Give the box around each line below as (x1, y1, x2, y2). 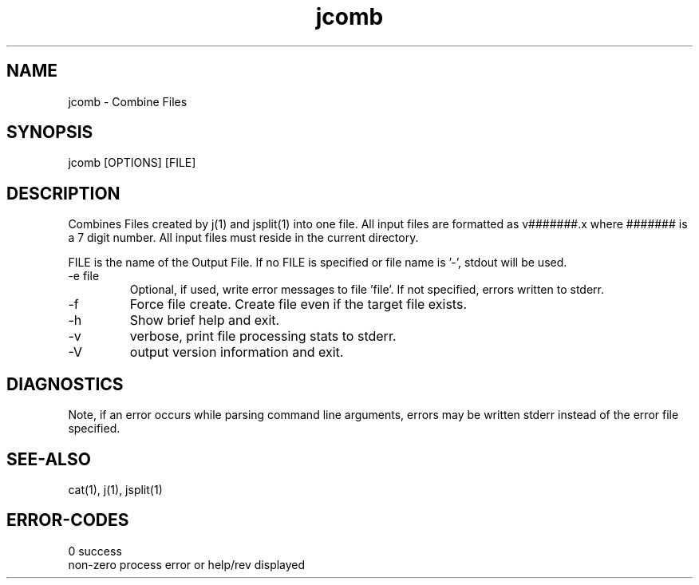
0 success (68, 543, 122, 558)
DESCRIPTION (6, 183, 120, 204)
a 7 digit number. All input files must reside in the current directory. (68, 231, 419, 245)
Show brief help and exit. (129, 312, 280, 329)
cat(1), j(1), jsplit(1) (68, 482, 163, 496)
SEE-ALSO (6, 449, 91, 469)
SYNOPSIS (6, 122, 93, 143)
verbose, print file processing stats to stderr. (129, 328, 397, 345)
